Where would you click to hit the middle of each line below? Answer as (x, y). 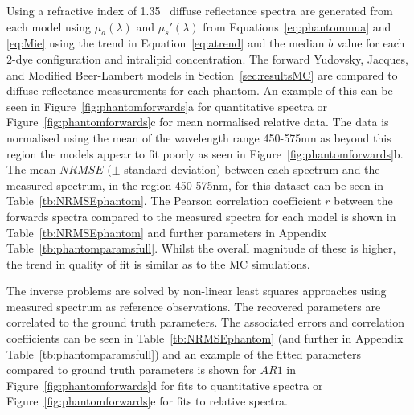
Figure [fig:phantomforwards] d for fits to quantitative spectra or (165, 385)
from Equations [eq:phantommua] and (297, 26)
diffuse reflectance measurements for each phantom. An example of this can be (200, 90)
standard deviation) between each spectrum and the (252, 169)
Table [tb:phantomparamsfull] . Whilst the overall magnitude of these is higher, (201, 248)
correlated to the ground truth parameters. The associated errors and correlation (206, 322)
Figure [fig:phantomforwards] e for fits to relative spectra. (147, 401)
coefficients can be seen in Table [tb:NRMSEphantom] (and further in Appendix (205, 338)
